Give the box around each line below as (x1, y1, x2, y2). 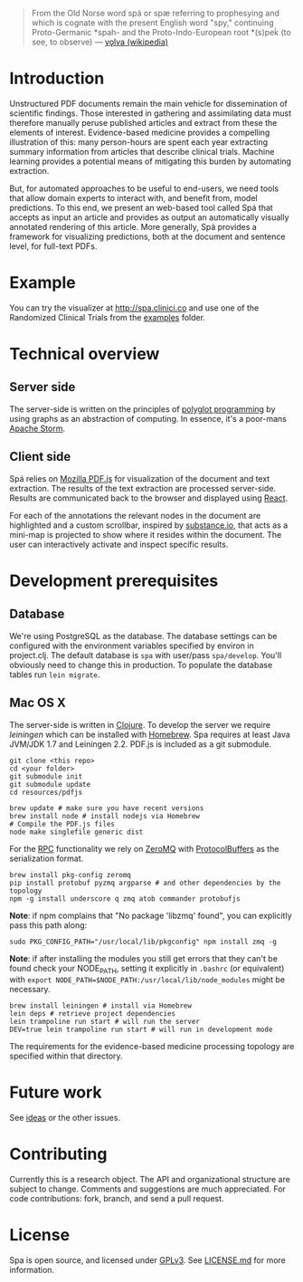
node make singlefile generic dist (9, 828, 144, 837)
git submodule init (9, 771, 83, 781)
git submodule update (9, 780, 91, 789)
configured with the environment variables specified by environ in (9, 640, 255, 651)
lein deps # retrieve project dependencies (9, 1009, 176, 1019)
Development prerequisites (9, 570, 219, 591)
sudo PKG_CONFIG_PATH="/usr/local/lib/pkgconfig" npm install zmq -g (9, 937, 278, 946)
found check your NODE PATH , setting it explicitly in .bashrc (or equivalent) (9, 962, 285, 976)
